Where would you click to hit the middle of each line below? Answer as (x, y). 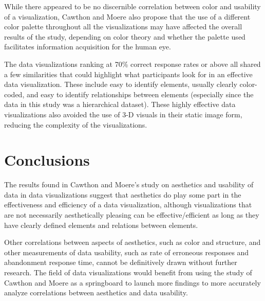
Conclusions (47, 160)
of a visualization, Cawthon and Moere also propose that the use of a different (127, 16)
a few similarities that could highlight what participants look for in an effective (128, 74)
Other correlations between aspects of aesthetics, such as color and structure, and (132, 242)
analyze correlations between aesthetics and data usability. (96, 293)
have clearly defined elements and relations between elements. (101, 225)
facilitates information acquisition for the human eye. (88, 47)
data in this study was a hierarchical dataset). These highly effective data (120, 104)
